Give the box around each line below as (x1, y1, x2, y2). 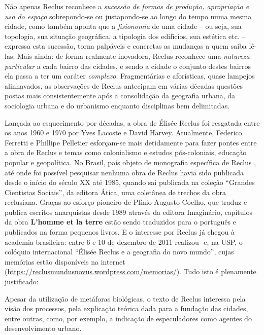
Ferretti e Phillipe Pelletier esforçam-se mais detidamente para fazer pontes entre (5, 137, 257, 147)
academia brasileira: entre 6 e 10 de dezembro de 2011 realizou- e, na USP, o (5, 236, 243, 247)
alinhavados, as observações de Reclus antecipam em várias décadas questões (5, 80, 243, 91)
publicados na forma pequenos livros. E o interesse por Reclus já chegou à (5, 227, 235, 237)
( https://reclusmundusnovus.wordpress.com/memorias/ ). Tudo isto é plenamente (5, 266, 256, 277)
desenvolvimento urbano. (5, 323, 82, 333)
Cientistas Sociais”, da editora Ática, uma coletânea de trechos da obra (5, 187, 226, 197)
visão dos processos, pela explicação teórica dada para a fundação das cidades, (5, 303, 248, 314)
